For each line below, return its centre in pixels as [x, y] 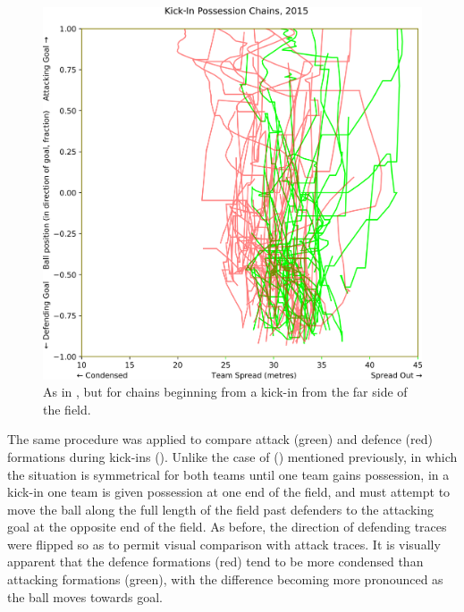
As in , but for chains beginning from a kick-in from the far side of [225, 392]
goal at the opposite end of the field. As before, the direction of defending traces [227, 527]
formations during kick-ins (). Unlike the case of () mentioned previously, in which [232, 456]
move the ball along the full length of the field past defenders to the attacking [220, 509]
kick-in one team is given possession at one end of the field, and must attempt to [229, 492]
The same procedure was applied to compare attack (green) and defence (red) [220, 439]
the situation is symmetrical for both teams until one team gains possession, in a [228, 474]
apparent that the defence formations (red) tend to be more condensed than [215, 562]
